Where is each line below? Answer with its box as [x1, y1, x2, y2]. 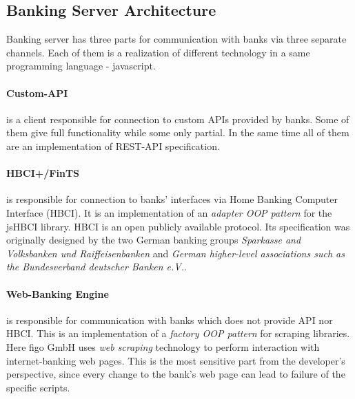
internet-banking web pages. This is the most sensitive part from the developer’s [6, 353, 345, 367]
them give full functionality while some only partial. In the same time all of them [6, 125, 349, 140]
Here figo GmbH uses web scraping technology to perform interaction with [6, 339, 320, 354]
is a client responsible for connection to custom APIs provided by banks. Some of [6, 111, 349, 126]
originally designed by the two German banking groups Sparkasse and [6, 233, 301, 247]
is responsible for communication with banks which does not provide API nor [6, 312, 333, 327]
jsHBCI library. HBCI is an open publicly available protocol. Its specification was [6, 219, 350, 233]
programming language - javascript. [6, 58, 156, 73]
